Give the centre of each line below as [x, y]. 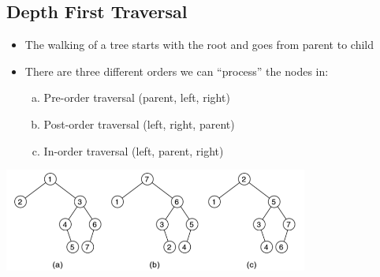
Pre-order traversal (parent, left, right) [137, 97]
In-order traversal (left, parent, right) [134, 150]
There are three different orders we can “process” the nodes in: [177, 71]
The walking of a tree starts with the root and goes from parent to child [199, 45]
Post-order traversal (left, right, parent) [139, 124]
